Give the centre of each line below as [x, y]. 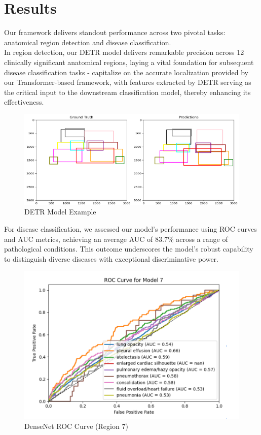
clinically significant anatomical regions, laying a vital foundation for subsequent [129, 62]
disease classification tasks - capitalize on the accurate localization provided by [126, 72]
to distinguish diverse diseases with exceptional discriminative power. [111, 258]
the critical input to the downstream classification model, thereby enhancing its [127, 92]
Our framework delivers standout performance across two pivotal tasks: [115, 32]
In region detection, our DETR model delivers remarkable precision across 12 [124, 52]
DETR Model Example [60, 212]
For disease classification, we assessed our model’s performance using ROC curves [130, 229]
